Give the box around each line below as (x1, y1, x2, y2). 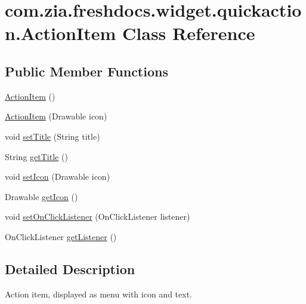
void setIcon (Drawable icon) (5, 170, 110, 183)
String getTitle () (5, 150, 68, 162)
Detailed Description (5, 259, 135, 278)
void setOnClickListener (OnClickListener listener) (5, 210, 190, 223)
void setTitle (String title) (5, 130, 100, 142)
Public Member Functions (5, 62, 168, 80)
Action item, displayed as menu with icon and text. (5, 287, 192, 300)
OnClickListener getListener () (5, 230, 117, 242)
